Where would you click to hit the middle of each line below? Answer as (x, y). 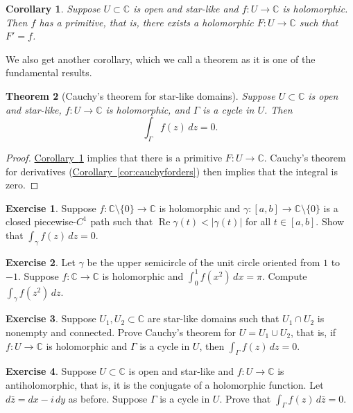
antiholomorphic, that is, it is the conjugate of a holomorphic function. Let (165, 384)
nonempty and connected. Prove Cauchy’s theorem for (121, 332)
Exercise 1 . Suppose (51, 208)
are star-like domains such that (213, 318)
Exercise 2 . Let (41, 262)
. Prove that (245, 398)
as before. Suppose (108, 398)
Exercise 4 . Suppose (51, 371)
